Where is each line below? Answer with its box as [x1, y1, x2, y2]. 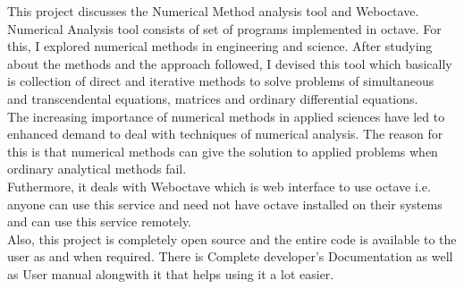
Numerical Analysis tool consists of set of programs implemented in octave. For [7, 19, 442, 38]
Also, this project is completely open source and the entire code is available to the [7, 229, 457, 248]
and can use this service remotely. [7, 212, 192, 231]
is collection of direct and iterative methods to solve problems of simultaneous [7, 72, 434, 90]
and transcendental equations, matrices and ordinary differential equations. [7, 89, 418, 107]
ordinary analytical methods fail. [7, 159, 187, 178]
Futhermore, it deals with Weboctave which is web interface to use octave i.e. [7, 176, 431, 195]
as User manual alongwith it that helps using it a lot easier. [7, 264, 334, 283]
